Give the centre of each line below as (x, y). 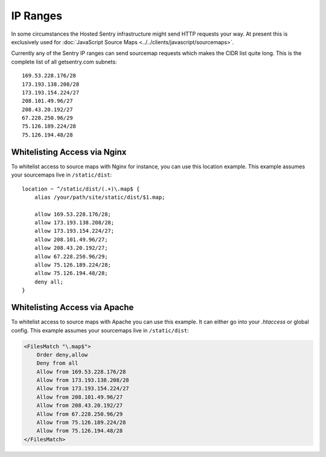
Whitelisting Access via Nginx (69, 152)
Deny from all (57, 363)
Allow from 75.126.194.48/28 (80, 431)
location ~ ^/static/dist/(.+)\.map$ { (81, 189)
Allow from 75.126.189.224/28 (81, 423)
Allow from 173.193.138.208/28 (83, 380)
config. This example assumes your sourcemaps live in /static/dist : (100, 330)
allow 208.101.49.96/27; (71, 239)
